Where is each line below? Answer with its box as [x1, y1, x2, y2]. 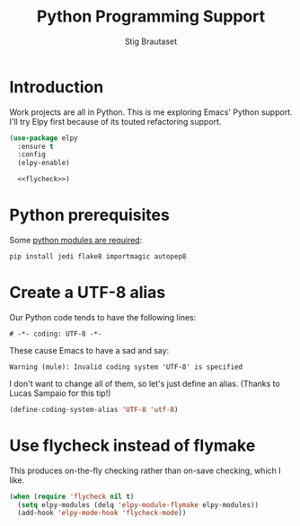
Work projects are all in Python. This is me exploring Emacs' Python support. [9, 106, 294, 118]
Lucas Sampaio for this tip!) [9, 388, 111, 399]
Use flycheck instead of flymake [9, 435, 256, 455]
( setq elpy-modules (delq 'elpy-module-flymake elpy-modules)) [17, 500, 259, 509]
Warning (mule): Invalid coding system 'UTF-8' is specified [9, 362, 243, 372]
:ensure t [17, 142, 54, 151]
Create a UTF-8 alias [9, 283, 166, 302]
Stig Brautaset [124, 36, 178, 47]
